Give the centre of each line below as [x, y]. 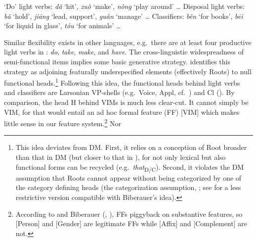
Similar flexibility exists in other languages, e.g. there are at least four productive [128, 42]
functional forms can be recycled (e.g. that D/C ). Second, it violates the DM [130, 167]
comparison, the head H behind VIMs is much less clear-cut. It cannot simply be [126, 102]
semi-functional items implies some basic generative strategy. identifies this [117, 61]
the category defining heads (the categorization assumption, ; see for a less [128, 187]
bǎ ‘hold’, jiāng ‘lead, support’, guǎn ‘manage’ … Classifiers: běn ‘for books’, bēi [124, 16]
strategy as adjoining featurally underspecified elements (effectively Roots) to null [128, 71]
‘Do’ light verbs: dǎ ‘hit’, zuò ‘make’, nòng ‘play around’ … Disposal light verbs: [124, 6]
